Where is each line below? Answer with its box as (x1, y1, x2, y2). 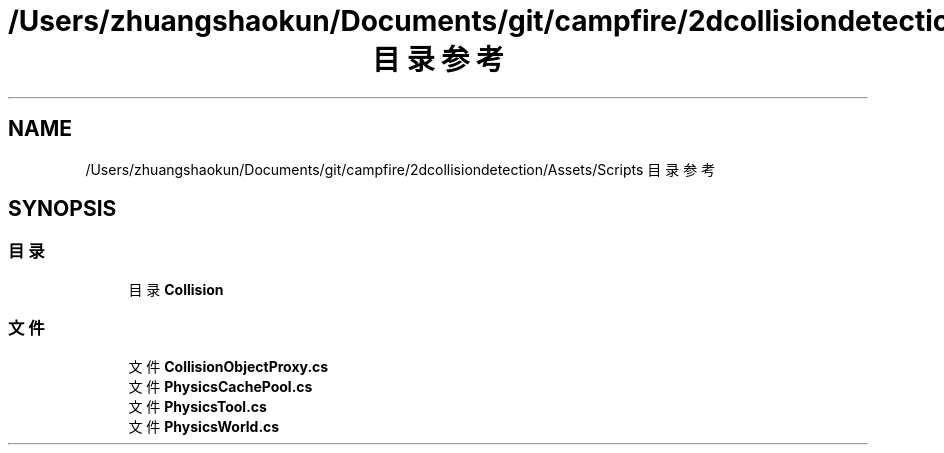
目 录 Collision (128, 280, 224, 298)
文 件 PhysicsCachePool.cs (128, 377, 313, 395)
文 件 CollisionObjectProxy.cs (128, 357, 329, 375)
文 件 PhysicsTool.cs (128, 397, 267, 415)
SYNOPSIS (8, 196, 117, 222)
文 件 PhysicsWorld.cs (128, 417, 280, 435)
